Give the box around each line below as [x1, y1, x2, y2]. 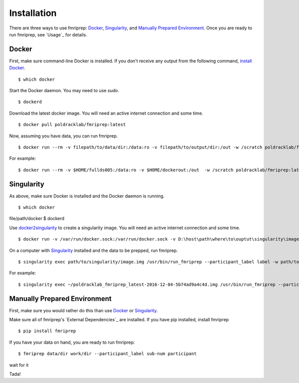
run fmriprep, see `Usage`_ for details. [9, 31, 87, 37]
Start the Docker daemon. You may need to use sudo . [9, 88, 120, 94]
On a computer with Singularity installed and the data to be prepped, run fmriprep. [9, 247, 178, 254]
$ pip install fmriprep [18, 328, 76, 334]
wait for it [9, 362, 29, 368]
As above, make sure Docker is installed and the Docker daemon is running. [9, 193, 165, 199]
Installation [9, 7, 57, 18]
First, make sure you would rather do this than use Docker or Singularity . [9, 307, 158, 313]
